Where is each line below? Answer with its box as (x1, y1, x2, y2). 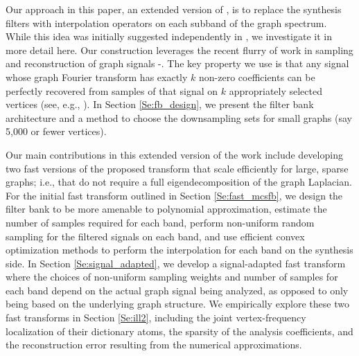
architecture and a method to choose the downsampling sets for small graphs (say (6, 110, 352, 125)
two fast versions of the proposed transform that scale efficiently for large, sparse (6, 161, 349, 175)
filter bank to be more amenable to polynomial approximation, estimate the (6, 202, 327, 216)
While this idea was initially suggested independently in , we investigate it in (6, 29, 332, 44)
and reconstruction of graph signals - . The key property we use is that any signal (6, 56, 349, 71)
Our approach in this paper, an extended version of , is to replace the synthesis (6, 2, 342, 16)
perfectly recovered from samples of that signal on (6, 83, 218, 98)
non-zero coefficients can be (198, 69, 315, 84)
